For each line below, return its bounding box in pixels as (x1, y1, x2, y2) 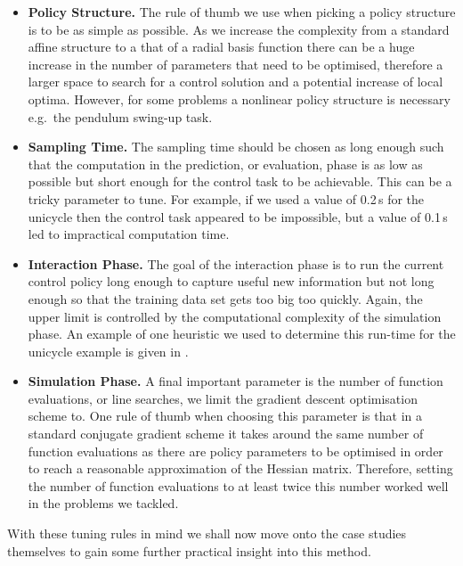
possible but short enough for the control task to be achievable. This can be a (28, 172, 452, 191)
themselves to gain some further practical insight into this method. (7, 541, 371, 560)
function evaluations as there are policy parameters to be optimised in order (28, 441, 443, 460)
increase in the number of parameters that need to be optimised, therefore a (28, 54, 443, 73)
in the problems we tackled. (28, 494, 179, 513)
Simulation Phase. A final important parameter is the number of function (28, 372, 443, 390)
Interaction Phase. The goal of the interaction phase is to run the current (28, 254, 444, 273)
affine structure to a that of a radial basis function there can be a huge (28, 37, 415, 56)
